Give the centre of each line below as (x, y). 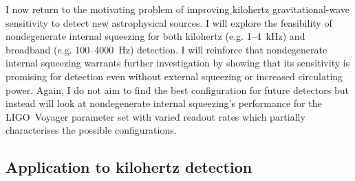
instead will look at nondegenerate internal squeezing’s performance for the (164, 103)
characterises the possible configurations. (91, 130)
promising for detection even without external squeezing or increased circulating (174, 76)
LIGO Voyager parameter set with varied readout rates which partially (155, 116)
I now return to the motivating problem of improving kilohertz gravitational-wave (177, 9)
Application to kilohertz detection (129, 167)
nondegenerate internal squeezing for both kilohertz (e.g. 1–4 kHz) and (155, 36)
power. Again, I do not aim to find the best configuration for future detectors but (177, 89)
